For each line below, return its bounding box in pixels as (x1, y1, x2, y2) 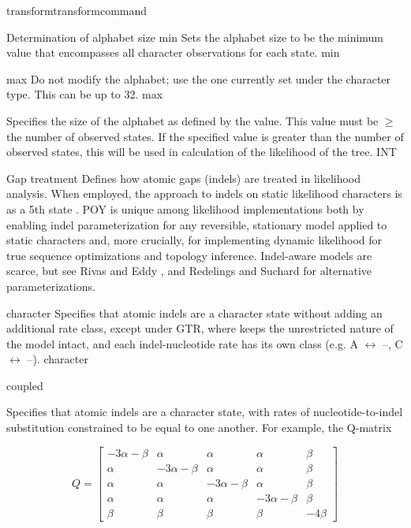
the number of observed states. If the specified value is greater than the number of (6, 128, 404, 144)
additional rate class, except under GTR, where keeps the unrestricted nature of (6, 320, 394, 337)
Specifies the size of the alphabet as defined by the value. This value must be (6, 112, 379, 128)
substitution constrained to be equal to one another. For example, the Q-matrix (6, 419, 392, 436)
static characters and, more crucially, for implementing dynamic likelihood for (6, 232, 383, 248)
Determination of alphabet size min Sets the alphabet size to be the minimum (6, 28, 384, 45)
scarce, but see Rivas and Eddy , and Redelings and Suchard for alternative (6, 262, 372, 279)
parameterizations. (6, 277, 95, 294)
